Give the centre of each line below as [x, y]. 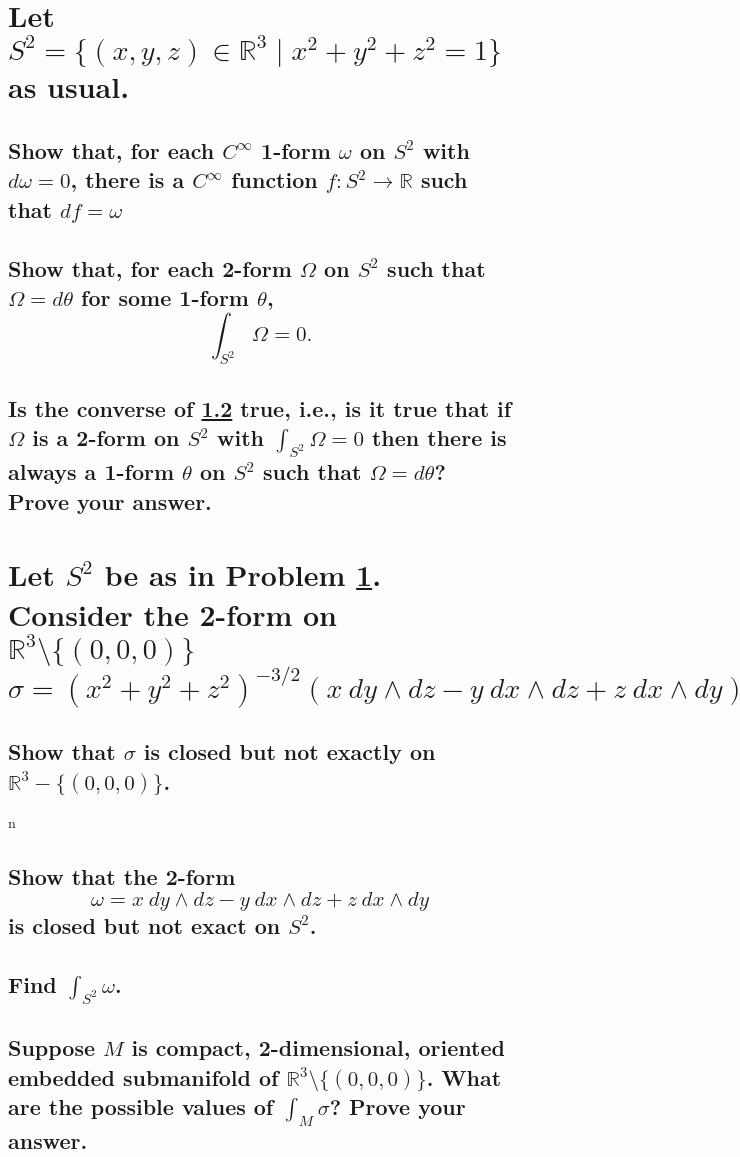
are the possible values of [141, 1105]
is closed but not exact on [144, 924]
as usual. [69, 86]
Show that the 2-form [122, 876]
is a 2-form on [106, 437]
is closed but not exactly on [289, 751]
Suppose [52, 1047]
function [274, 179]
